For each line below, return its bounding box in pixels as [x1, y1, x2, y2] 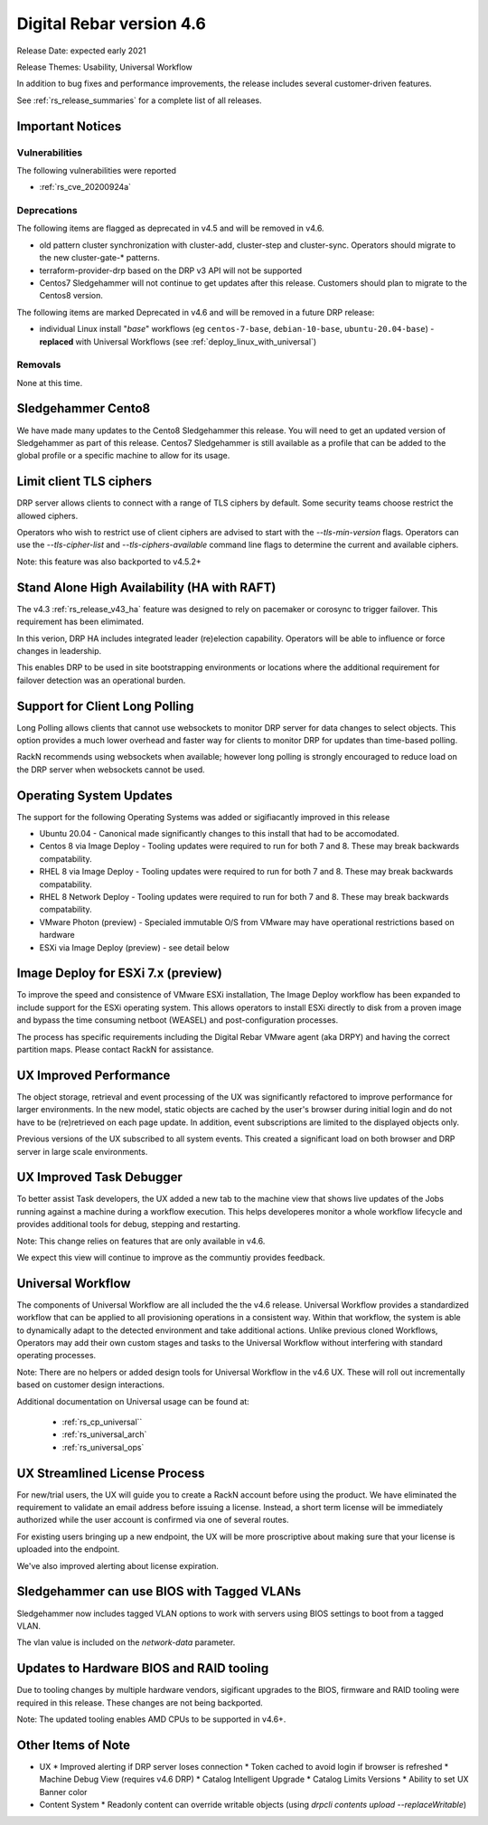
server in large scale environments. [16, 1146, 148, 1157]
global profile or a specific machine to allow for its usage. [16, 450, 230, 461]
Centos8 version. [39, 290, 103, 301]
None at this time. [16, 377, 83, 388]
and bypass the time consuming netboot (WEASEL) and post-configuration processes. [16, 1015, 339, 1026]
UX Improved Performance [16, 1067, 171, 1083]
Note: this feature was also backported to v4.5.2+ [16, 556, 202, 567]
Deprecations [16, 204, 78, 217]
